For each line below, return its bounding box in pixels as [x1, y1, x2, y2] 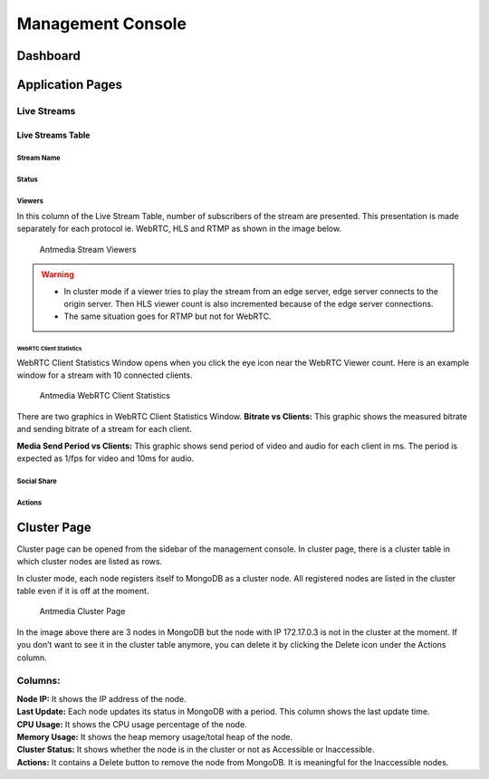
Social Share [16, 476, 58, 486]
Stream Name [16, 153, 61, 162]
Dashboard [16, 48, 81, 63]
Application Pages [16, 77, 122, 92]
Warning [41, 269, 74, 280]
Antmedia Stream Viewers [39, 244, 137, 255]
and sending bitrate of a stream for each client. [16, 424, 192, 435]
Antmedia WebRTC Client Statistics [39, 390, 171, 401]
